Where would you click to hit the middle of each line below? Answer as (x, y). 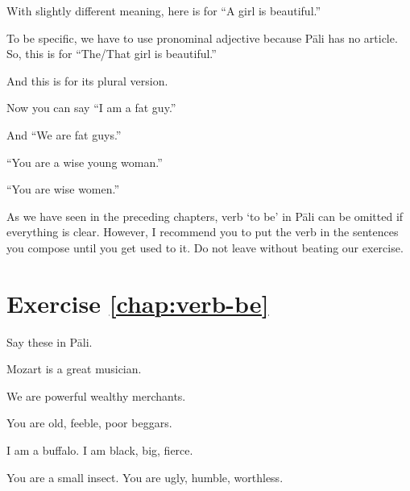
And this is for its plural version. (87, 80)
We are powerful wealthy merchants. (96, 395)
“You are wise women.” (63, 189)
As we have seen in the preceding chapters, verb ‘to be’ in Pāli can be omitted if (205, 216)
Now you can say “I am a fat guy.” (91, 108)
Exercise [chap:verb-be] (138, 303)
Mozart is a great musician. (74, 369)
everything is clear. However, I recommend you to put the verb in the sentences (203, 232)
